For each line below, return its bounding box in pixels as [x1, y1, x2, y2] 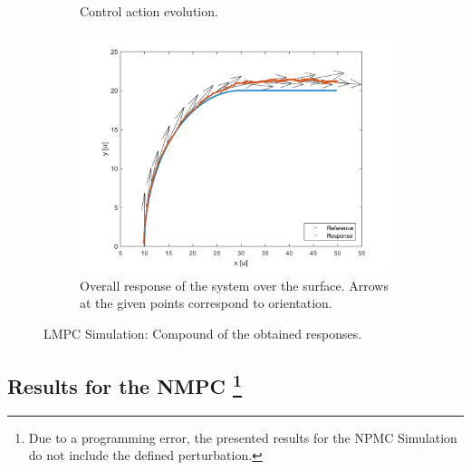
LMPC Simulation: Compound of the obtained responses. [43, 323, 362, 342]
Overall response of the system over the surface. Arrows [80, 275, 389, 294]
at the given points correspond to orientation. [80, 293, 332, 312]
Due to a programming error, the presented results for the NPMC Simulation [28, 427, 457, 446]
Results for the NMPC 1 [7, 368, 243, 399]
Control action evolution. [80, 2, 218, 20]
